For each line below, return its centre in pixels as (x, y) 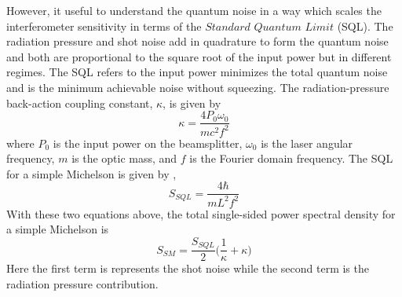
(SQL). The (365, 26)
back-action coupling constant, (80, 103)
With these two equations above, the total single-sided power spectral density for (201, 213)
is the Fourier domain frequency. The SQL (291, 158)
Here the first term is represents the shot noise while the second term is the (188, 268)
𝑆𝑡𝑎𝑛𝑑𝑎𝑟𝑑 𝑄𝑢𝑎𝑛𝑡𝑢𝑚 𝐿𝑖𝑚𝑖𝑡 (269, 27)
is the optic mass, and (124, 158)
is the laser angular (307, 143)
